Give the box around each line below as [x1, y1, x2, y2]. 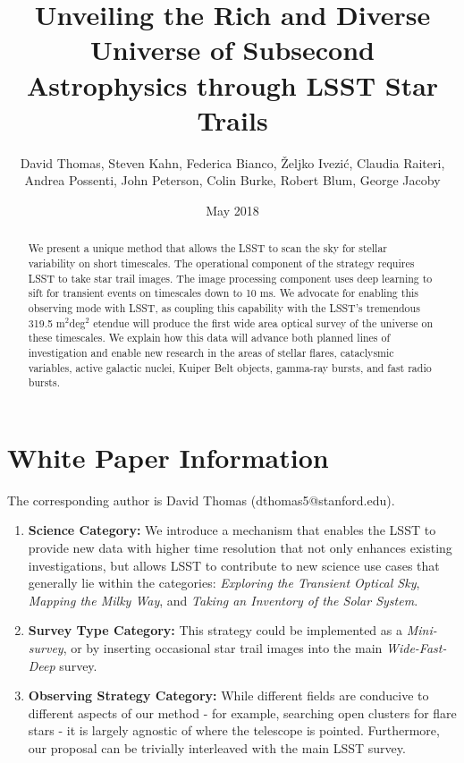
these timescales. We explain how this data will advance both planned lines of [28, 330, 391, 345]
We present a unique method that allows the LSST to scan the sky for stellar [28, 241, 388, 256]
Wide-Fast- [385, 638, 447, 657]
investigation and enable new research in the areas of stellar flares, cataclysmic [28, 344, 394, 360]
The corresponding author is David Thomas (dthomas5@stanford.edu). [7, 490, 395, 509]
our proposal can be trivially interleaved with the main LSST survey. [28, 738, 406, 757]
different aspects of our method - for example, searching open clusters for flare [28, 703, 457, 722]
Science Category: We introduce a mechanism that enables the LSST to [28, 521, 436, 539]
